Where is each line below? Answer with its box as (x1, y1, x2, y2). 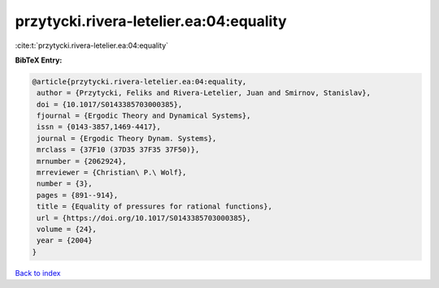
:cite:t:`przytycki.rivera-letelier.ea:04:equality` (15, 41, 169, 50)
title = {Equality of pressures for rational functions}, (37, 202, 272, 211)
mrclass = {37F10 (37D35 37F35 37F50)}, (37, 145, 200, 154)
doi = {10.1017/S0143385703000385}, (37, 100, 183, 109)
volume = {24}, (37, 225, 98, 234)
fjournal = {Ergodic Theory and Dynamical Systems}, (37, 111, 251, 121)
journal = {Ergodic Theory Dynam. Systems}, (37, 134, 217, 143)
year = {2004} (37, 236, 93, 245)
